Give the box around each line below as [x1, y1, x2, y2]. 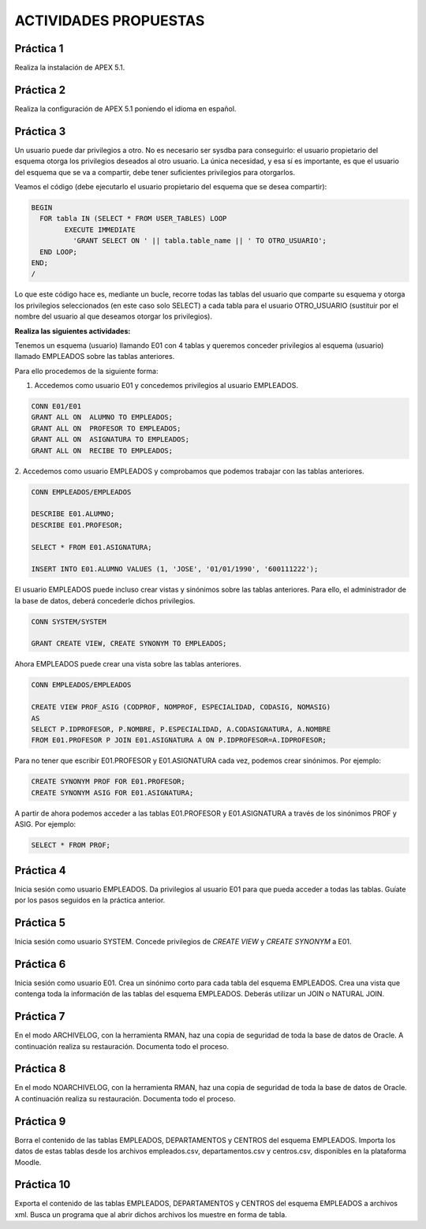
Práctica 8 [14, 1062, 66, 1076]
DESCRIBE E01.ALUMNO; [31, 510, 115, 518]
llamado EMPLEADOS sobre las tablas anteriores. [14, 352, 175, 361]
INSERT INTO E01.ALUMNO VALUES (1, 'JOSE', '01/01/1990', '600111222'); [31, 565, 319, 573]
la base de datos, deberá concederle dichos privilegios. [14, 596, 196, 605]
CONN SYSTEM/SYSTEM [31, 617, 106, 626]
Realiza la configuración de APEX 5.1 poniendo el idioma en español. [14, 103, 237, 114]
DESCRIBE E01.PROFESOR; [31, 521, 124, 529]
